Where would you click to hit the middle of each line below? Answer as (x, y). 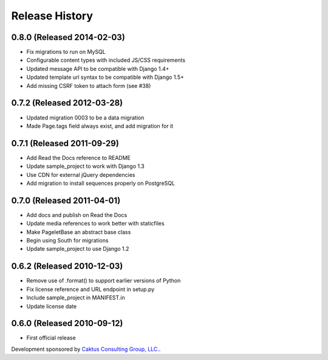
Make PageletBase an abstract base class (79, 232)
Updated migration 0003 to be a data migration (85, 118)
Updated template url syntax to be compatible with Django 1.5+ (105, 77)
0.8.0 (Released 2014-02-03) (68, 37)
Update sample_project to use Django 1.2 (78, 249)
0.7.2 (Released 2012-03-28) (67, 103)
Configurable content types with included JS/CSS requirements (106, 60)
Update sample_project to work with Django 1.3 (86, 166)
